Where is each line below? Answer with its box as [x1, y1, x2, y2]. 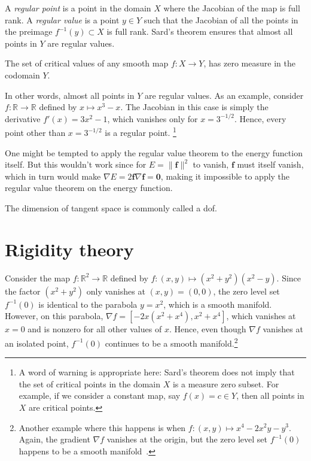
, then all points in [236, 389, 304, 402]
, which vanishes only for [107, 112, 198, 125]
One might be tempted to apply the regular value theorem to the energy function [5, 146, 303, 159]
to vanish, [193, 158, 229, 171]
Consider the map [5, 271, 71, 284]
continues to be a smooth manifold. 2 [105, 335, 238, 349]
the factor [5, 284, 41, 297]
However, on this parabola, [5, 310, 103, 322]
